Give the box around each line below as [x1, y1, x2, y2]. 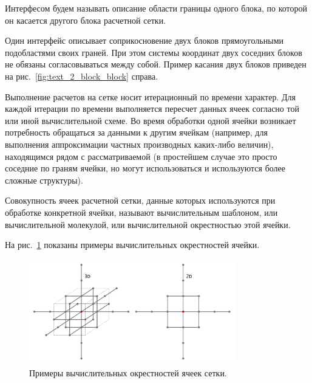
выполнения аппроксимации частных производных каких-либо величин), [5, 137, 274, 150]
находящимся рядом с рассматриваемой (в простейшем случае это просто [5, 150, 277, 162]
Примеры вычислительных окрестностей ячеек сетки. [29, 366, 227, 379]
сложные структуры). [5, 173, 83, 186]
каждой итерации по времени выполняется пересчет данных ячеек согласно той [5, 102, 299, 115]
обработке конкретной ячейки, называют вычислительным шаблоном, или [5, 205, 278, 218]
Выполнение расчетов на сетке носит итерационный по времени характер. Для [5, 90, 296, 103]
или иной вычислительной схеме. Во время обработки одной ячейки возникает [5, 114, 296, 126]
